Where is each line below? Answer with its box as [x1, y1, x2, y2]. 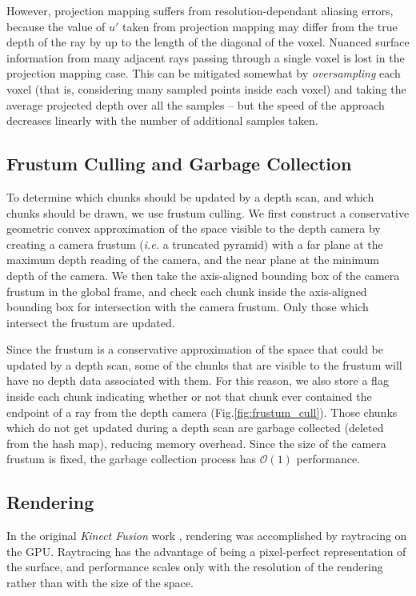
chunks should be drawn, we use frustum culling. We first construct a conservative [6, 204, 410, 221]
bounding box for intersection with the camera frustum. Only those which [6, 298, 369, 315]
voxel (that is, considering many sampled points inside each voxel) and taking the [6, 80, 406, 97]
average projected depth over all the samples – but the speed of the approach [6, 96, 385, 113]
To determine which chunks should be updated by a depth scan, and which [6, 188, 374, 205]
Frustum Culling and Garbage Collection [6, 151, 352, 176]
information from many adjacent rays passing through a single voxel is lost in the [6, 49, 405, 66]
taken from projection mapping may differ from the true [122, 18, 398, 34]
